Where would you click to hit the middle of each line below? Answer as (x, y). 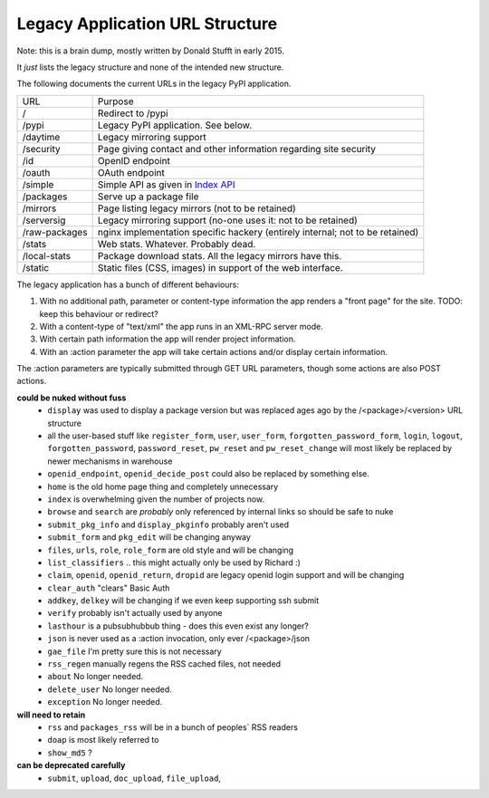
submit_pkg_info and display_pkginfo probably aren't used (168, 524)
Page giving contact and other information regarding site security (236, 149)
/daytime (41, 137)
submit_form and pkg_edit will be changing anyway (149, 537)
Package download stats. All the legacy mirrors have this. (220, 255)
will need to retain (51, 715)
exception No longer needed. (105, 702)
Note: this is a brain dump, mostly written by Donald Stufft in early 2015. (150, 51)
